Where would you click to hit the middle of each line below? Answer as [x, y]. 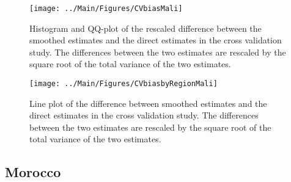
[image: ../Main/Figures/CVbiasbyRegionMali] [123, 84]
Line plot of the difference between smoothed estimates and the [148, 103]
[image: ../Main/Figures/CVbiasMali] [106, 9]
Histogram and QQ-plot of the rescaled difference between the [145, 28]
